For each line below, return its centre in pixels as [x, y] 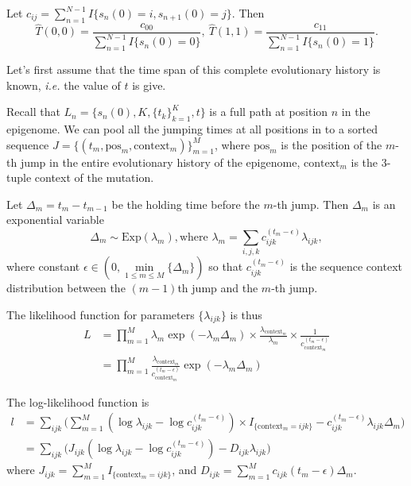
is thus [246, 314]
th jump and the [218, 288]
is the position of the [332, 144]
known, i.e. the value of [64, 85]
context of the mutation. [94, 177]
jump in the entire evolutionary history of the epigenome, [160, 162]
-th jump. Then [311, 204]
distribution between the [66, 288]
